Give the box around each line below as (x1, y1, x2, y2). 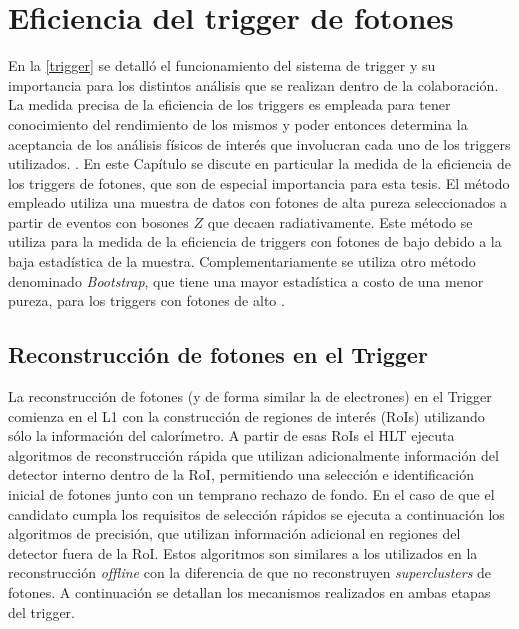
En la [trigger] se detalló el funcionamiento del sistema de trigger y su (8, 55, 436, 76)
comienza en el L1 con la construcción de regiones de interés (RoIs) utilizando (8, 405, 485, 426)
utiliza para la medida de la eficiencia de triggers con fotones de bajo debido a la (8, 231, 502, 252)
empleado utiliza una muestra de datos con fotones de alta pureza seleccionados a (8, 192, 507, 213)
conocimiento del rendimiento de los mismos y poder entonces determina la (8, 113, 468, 134)
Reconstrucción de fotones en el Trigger (8, 339, 428, 370)
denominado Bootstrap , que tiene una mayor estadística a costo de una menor (8, 270, 484, 291)
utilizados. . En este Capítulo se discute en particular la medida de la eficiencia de (8, 153, 512, 174)
